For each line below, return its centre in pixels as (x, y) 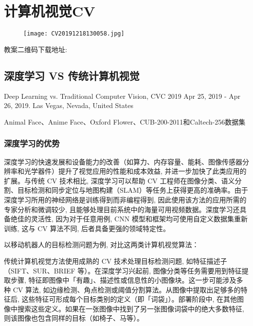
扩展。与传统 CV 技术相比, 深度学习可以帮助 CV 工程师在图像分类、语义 (119, 180)
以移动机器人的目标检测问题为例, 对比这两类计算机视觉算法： (101, 244)
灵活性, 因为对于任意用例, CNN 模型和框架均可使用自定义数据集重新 (139, 219)
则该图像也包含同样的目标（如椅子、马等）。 (74, 318)
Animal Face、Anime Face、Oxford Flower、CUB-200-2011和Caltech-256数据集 (125, 121)
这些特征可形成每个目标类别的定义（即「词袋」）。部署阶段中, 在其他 (129, 299)
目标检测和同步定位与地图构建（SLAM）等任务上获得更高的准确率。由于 (133, 190)
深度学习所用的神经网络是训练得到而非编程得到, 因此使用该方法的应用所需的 (125, 199)
